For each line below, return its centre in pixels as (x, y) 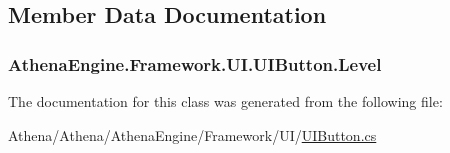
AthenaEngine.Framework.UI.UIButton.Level (195, 63)
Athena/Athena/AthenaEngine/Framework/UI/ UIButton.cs (192, 134)
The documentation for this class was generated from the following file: (225, 101)
